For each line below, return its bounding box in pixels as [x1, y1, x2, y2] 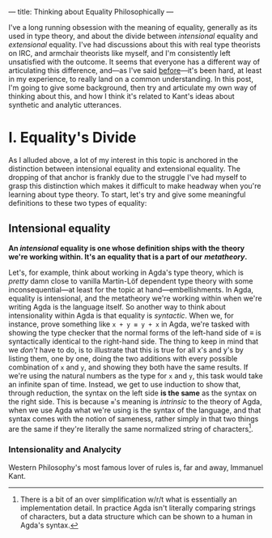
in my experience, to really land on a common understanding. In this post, [8, 75, 253, 83]
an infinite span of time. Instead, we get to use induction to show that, [8, 379, 241, 389]
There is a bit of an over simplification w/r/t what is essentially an [19, 494, 237, 504]
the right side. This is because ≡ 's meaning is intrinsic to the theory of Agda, [8, 396, 262, 406]
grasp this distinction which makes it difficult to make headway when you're [8, 181, 261, 190]
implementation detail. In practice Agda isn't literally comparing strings [19, 502, 257, 513]
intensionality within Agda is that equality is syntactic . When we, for [8, 310, 234, 320]
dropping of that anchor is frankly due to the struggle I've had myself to [8, 172, 247, 181]
